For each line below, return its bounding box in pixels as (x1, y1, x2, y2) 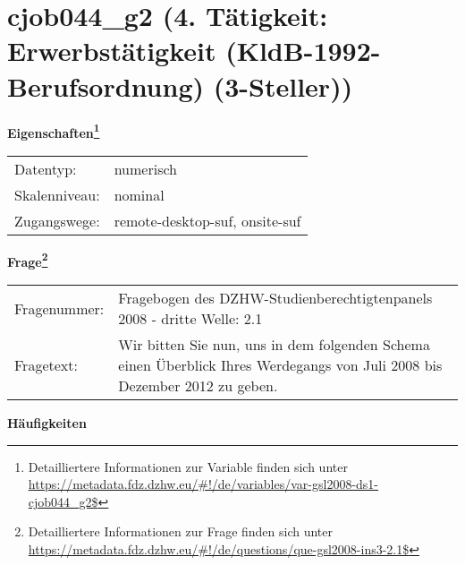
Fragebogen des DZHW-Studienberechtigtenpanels (118, 287, 433, 308)
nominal (114, 184, 165, 205)
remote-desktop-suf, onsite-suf (114, 210, 301, 231)
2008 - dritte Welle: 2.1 (118, 308, 263, 329)
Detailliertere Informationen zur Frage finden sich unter (28, 522, 334, 541)
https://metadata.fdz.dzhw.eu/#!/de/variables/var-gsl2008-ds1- (28, 475, 379, 493)
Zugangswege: (14, 210, 100, 231)
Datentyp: (14, 158, 77, 179)
